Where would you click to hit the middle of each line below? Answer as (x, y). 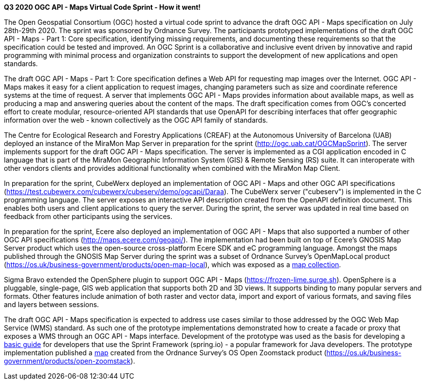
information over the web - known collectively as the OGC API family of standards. (136, 120)
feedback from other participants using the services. (88, 216)
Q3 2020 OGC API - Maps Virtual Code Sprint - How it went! (102, 7)
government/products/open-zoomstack (67, 361)
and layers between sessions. (52, 304)
